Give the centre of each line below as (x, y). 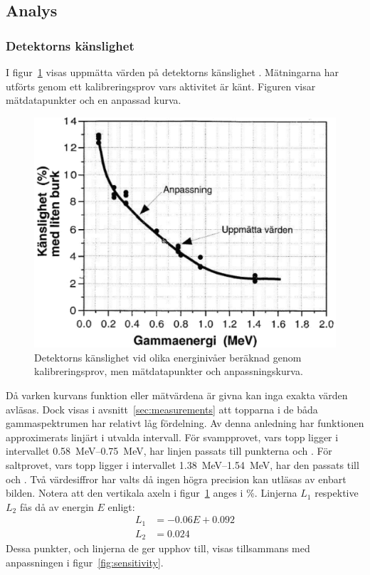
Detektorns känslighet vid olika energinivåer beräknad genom (168, 357)
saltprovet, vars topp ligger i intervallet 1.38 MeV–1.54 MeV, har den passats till (183, 464)
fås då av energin (57, 506)
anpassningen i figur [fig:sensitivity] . (85, 562)
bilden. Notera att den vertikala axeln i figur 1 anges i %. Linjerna (152, 493)
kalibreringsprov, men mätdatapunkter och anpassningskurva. (169, 371)
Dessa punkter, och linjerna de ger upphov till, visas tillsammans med (158, 548)
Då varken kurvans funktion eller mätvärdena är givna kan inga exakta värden (177, 395)
